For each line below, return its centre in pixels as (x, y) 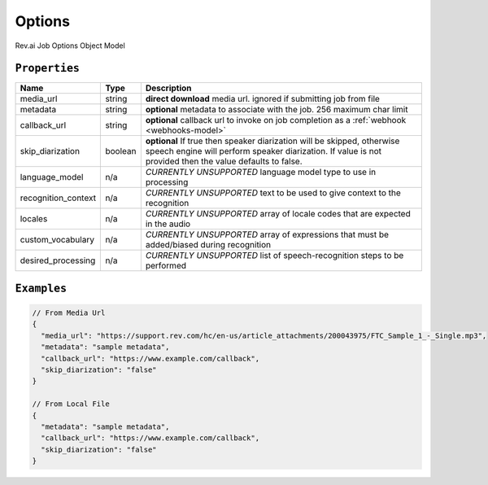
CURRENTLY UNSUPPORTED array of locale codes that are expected (278, 214)
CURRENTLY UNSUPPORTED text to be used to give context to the (273, 193)
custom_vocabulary (57, 240)
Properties (48, 68)
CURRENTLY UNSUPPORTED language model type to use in (261, 173)
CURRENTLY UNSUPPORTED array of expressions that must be (267, 234)
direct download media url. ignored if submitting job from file (262, 99)
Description (168, 88)
